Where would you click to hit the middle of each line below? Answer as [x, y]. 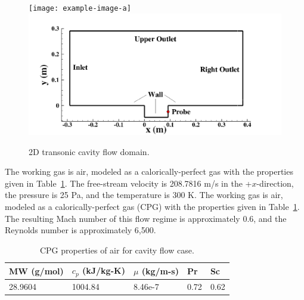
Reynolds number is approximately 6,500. [80, 230]
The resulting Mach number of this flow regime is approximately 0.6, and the [146, 218]
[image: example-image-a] [80, 8]
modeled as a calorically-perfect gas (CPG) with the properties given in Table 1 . [152, 206]
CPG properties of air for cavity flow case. [117, 250]
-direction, [275, 183]
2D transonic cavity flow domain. [89, 151]
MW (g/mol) [36, 270]
